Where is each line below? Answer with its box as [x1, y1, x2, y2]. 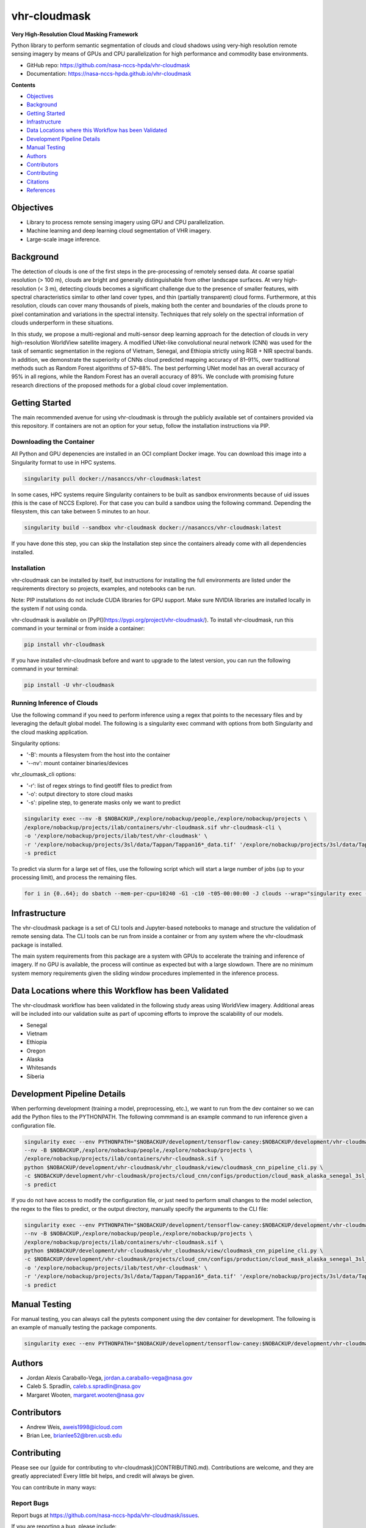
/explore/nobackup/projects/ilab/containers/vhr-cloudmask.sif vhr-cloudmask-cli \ [24, 824, 282, 831]
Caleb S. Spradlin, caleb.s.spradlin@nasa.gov [26, 1383, 142, 1390]
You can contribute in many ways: [11, 1483, 97, 1491]
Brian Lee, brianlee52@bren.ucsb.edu [26, 1432, 122, 1439]
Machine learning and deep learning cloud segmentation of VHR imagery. [26, 227, 212, 235]
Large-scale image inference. [26, 235, 101, 243]
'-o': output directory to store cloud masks [26, 790, 134, 798]
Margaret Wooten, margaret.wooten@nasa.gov [26, 1391, 145, 1398]
